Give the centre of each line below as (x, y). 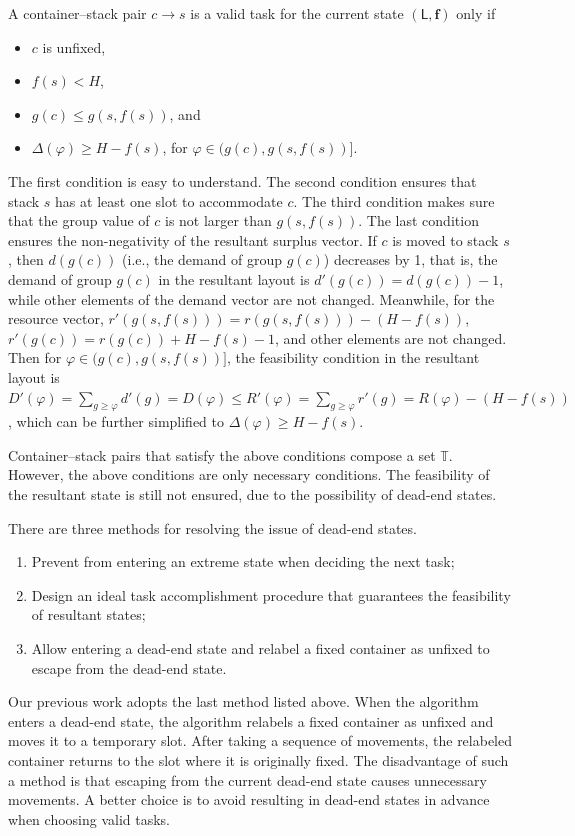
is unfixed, (74, 46)
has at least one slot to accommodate (169, 200)
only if (476, 13)
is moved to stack (445, 239)
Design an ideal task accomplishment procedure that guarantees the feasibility (271, 594)
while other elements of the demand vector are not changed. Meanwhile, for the (251, 298)
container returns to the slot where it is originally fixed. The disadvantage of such (258, 760)
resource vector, (56, 318)
